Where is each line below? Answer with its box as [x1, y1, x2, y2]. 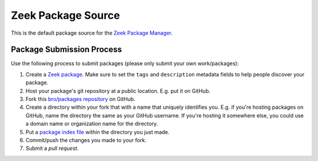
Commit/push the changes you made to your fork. [25, 136, 147, 143]
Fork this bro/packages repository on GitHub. [25, 96, 135, 103]
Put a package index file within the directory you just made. [25, 128, 170, 135]
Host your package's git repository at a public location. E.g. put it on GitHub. [25, 87, 211, 94]
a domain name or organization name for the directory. [25, 120, 158, 128]
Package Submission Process [11, 45, 122, 55]
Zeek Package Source [11, 9, 120, 22]
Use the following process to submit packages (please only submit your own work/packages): [11, 60, 239, 67]
